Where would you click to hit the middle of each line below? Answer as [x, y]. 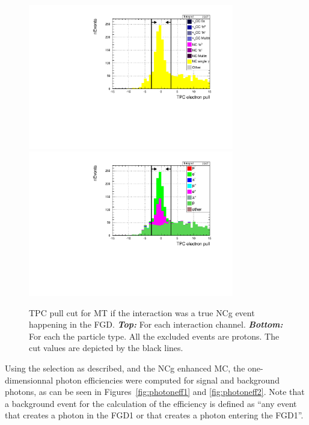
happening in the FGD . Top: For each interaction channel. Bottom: [156, 324]
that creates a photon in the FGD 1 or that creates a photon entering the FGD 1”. [154, 415]
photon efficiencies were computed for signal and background [167, 380]
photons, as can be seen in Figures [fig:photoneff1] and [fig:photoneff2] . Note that [155, 392]
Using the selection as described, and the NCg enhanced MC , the [125, 368]
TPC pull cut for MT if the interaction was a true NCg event [142, 312]
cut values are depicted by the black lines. [106, 348]
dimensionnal [29, 380]
